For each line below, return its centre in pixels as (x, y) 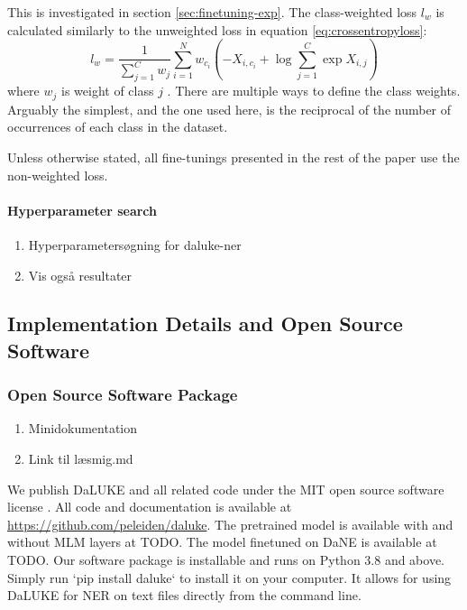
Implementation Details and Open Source (205, 323)
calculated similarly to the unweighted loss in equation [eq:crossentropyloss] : (217, 29)
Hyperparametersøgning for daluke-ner (135, 244)
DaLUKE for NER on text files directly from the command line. (184, 595)
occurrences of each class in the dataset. (118, 127)
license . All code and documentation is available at (150, 507)
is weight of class (108, 91)
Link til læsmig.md (81, 459)
